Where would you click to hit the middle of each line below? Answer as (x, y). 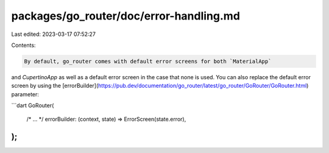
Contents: (23, 45)
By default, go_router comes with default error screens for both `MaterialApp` (148, 61)
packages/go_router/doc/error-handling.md (126, 16)
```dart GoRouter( (33, 105)
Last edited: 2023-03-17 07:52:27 (53, 34)
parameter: (25, 94)
